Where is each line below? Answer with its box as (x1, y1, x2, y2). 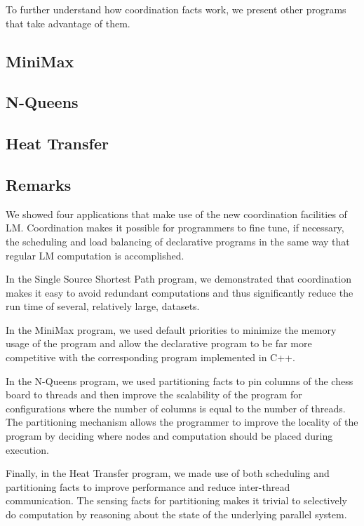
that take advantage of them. (6, 15, 130, 30)
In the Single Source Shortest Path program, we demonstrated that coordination (6, 271, 351, 286)
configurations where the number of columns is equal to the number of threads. (6, 400, 346, 415)
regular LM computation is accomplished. (6, 248, 184, 262)
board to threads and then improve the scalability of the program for (6, 387, 302, 402)
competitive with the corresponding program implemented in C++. (6, 350, 295, 365)
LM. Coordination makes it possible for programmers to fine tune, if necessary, (6, 220, 344, 235)
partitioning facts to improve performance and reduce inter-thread (6, 479, 290, 494)
